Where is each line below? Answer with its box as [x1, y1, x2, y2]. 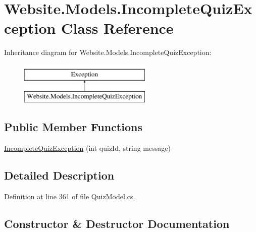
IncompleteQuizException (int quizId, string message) [4, 143, 171, 153]
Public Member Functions [4, 119, 142, 135]
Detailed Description [4, 167, 115, 183]
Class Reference [61, 18, 174, 38]
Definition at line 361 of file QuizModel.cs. [4, 191, 135, 202]
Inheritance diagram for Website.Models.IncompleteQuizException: [4, 47, 212, 57]
